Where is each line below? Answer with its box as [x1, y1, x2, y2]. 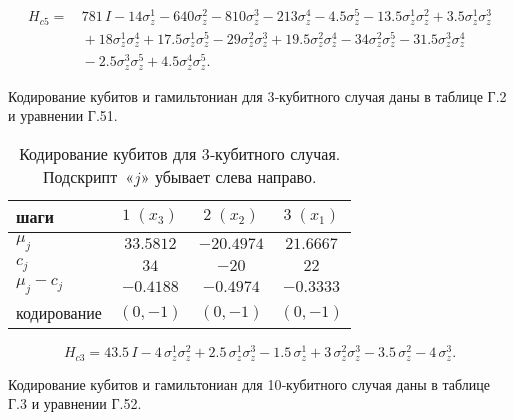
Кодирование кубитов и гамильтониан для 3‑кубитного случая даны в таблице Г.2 [8, 85, 507, 106]
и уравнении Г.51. [8, 105, 118, 126]
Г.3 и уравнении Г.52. [8, 393, 142, 414]
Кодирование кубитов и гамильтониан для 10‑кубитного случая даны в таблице [8, 373, 490, 394]
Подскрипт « [42, 164, 135, 188]
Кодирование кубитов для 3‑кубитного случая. [19, 141, 341, 165]
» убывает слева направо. [140, 164, 317, 188]
